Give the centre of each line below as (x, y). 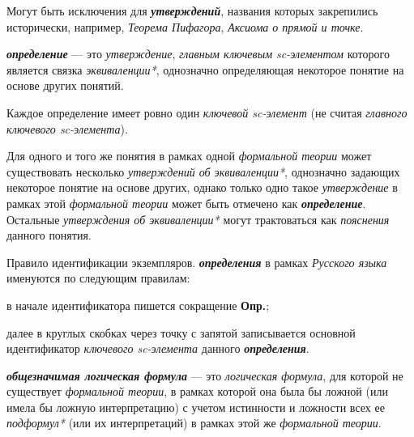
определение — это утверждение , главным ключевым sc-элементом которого (198, 54)
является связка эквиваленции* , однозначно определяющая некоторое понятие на (205, 69)
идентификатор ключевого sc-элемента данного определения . (158, 348)
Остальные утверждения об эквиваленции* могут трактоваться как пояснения (198, 219)
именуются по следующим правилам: (98, 278)
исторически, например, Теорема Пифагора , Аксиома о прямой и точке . (185, 26)
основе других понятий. (65, 85)
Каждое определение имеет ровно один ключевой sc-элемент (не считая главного (207, 112)
